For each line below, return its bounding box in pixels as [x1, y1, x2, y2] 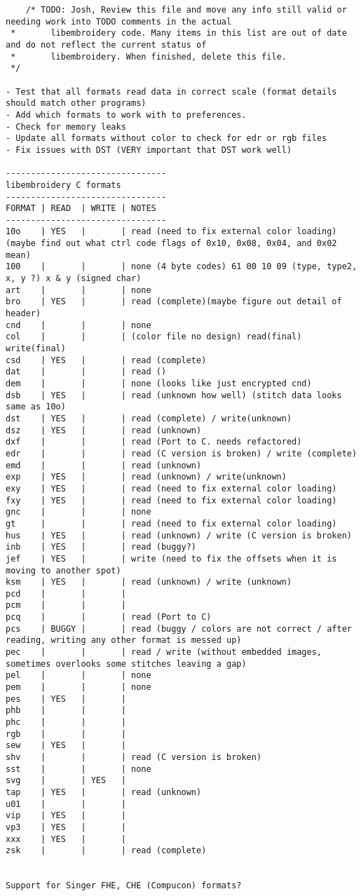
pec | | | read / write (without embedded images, [6, 647, 322, 658]
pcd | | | [6, 588, 126, 599]
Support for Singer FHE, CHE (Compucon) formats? [6, 881, 242, 891]
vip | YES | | [6, 810, 126, 821]
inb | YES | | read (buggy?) [6, 542, 197, 552]
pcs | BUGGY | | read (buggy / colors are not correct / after [6, 623, 352, 634]
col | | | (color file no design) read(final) [6, 332, 302, 342]
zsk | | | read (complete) [6, 846, 207, 856]
